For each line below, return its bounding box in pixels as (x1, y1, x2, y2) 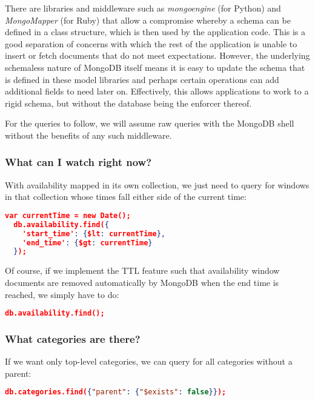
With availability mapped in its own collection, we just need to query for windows (5, 178, 310, 191)
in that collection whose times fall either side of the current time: (5, 190, 247, 203)
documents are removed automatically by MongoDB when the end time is (5, 276, 279, 288)
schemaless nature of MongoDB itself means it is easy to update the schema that (5, 61, 305, 73)
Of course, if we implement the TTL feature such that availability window (5, 264, 280, 277)
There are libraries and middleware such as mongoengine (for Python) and (5, 2, 281, 14)
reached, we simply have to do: (5, 288, 119, 300)
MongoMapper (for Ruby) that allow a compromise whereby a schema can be (5, 13, 291, 26)
